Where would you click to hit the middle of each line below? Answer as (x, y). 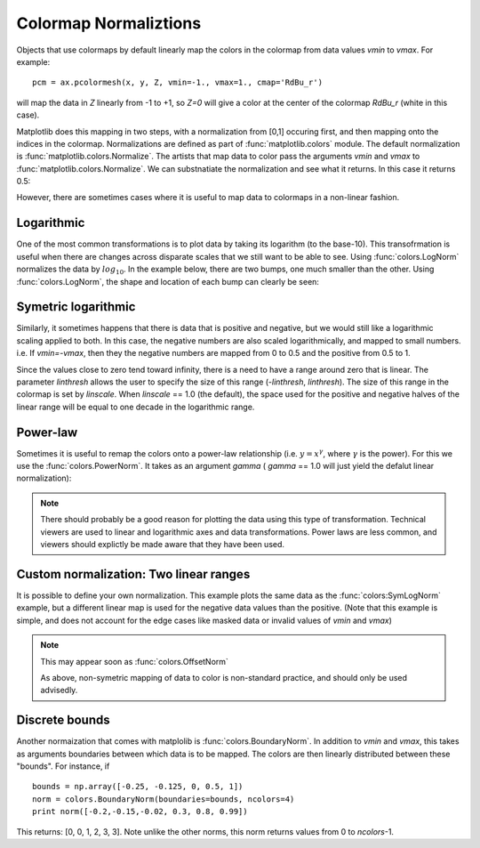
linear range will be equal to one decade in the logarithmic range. (136, 407)
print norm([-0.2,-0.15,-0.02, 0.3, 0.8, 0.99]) (140, 812)
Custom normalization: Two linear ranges (133, 574)
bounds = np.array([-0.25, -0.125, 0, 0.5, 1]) (138, 787)
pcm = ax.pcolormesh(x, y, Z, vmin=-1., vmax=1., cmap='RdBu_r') (178, 83)
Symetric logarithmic (76, 307)
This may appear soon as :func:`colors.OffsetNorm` (134, 661)
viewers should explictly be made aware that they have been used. (162, 545)
